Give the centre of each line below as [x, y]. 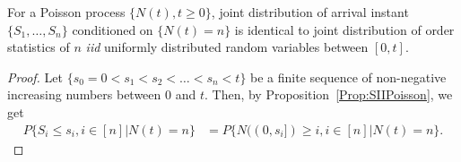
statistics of [39, 47]
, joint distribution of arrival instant [310, 12]
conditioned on [113, 29]
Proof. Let [35, 77]
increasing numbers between [84, 94]
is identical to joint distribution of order [344, 29]
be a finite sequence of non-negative [348, 77]
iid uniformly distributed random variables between [227, 47]
